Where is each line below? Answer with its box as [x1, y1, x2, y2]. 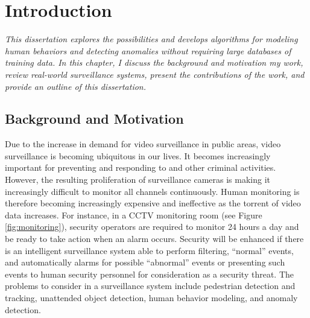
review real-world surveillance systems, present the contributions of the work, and [5, 68, 305, 80]
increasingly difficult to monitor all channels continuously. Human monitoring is [5, 185, 300, 197]
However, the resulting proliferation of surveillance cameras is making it [5, 173, 270, 186]
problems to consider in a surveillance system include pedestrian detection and [5, 279, 296, 292]
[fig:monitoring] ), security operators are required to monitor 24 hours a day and [5, 220, 299, 233]
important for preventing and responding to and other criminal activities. [5, 161, 276, 174]
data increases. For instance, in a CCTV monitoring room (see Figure [5, 208, 262, 221]
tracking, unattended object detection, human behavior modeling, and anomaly [5, 291, 298, 304]
